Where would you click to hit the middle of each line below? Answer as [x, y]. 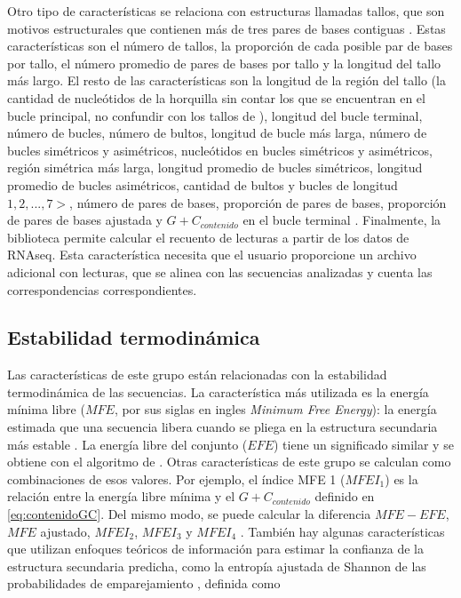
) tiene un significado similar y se [364, 444]
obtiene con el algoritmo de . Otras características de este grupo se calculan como [229, 462]
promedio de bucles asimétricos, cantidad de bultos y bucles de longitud [203, 184]
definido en [345, 496]
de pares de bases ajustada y [85, 220]
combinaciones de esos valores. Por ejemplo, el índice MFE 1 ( [176, 478]
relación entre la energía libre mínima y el [121, 496]
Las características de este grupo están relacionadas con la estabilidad [197, 375]
